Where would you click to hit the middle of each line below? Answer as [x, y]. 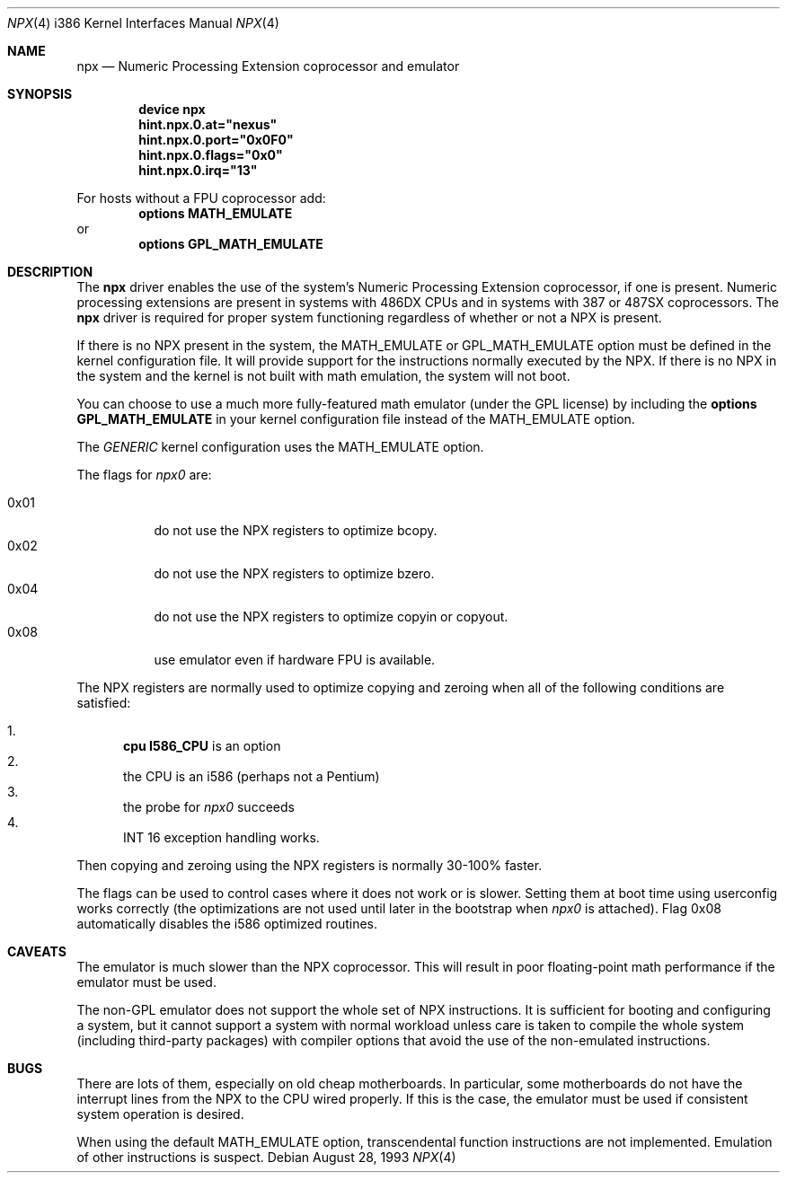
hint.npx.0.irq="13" [198, 170]
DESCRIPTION [50, 272]
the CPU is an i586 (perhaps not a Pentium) [252, 776]
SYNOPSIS [40, 94]
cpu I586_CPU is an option [202, 746]
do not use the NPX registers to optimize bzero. [294, 573]
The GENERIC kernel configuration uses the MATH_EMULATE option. [280, 447]
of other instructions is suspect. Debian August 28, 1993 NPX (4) [266, 1157]
